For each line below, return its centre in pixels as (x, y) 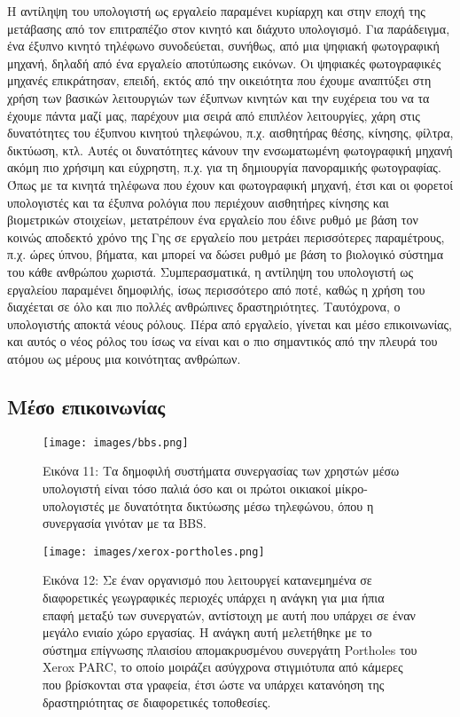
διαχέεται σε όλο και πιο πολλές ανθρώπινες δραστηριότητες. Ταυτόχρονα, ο (204, 307)
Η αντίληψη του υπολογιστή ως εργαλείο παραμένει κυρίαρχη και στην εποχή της (216, 11)
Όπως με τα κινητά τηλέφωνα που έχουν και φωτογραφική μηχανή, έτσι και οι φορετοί (230, 184)
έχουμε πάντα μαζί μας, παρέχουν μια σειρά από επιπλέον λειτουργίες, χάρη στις (214, 115)
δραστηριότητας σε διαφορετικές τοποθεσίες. (157, 701)
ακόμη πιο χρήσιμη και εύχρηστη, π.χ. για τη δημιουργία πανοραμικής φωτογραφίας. (224, 167)
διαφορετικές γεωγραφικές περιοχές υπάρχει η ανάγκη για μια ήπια (214, 597)
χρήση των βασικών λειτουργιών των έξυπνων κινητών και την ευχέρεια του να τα (218, 97)
